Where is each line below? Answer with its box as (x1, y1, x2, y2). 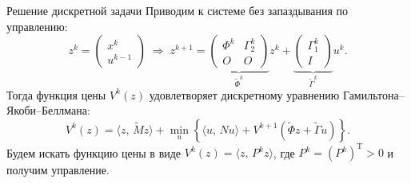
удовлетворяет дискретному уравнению (149, 86, 340, 103)
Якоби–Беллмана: (6, 102, 90, 119)
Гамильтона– (342, 86, 405, 103)
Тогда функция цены (6, 86, 106, 103)
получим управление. (6, 162, 110, 178)
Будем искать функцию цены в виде (6, 144, 182, 161)
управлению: (6, 18, 68, 34)
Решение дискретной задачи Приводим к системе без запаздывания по (6, 2, 349, 18)
